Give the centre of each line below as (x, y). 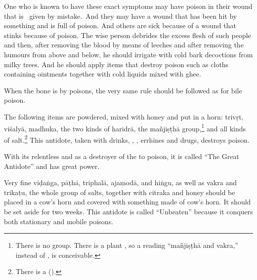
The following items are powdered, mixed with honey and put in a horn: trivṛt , (124, 116)
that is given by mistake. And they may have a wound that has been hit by (121, 16)
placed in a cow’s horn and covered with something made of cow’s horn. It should (128, 202)
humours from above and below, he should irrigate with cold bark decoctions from (128, 54)
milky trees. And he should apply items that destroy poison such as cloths (116, 64)
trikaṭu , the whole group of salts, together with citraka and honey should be (120, 192)
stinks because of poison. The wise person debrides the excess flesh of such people (128, 35)
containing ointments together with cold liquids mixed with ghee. (103, 74)
